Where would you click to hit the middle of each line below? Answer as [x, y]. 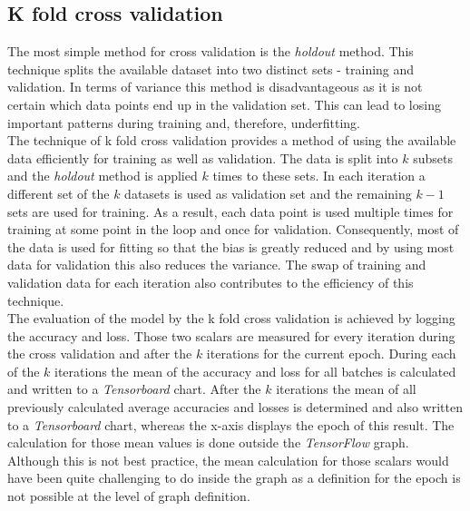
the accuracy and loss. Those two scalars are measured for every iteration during [231, 335]
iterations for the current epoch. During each [331, 354]
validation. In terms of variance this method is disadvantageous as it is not [215, 87]
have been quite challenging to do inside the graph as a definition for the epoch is [234, 478]
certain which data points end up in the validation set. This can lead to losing [224, 104]
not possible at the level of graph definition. [129, 496]
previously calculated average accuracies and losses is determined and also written [235, 407]
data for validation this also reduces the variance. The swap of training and [217, 265]
